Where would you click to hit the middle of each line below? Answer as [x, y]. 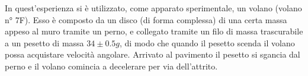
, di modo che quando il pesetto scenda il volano [207, 42]
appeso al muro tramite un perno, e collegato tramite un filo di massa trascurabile [154, 31]
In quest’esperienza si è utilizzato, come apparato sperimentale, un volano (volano [153, 8]
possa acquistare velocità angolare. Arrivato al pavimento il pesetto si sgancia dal [153, 54]
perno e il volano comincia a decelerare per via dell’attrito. [111, 66]
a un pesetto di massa [44, 42]
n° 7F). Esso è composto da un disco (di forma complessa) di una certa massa [146, 19]
